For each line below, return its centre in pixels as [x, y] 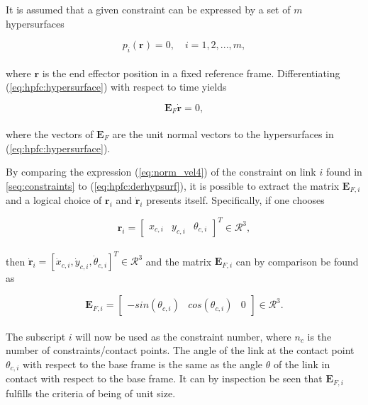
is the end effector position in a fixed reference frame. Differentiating [191, 73]
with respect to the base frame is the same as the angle [143, 364]
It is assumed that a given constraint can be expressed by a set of [148, 9]
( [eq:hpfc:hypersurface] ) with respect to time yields [116, 87]
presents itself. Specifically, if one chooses [235, 200]
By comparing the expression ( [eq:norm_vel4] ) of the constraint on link [161, 172]
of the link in [302, 364]
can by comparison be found [297, 261]
